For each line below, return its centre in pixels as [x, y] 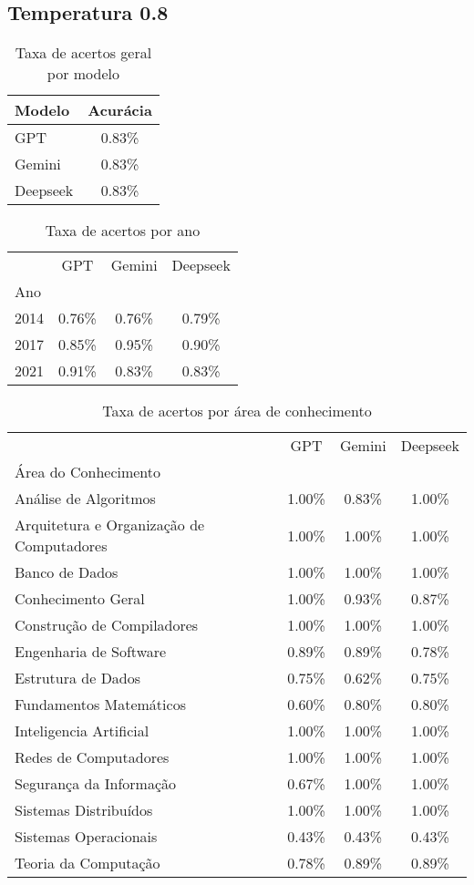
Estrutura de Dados [78, 678]
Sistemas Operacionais [86, 837]
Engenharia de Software [91, 652]
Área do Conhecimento [88, 472]
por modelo [83, 74]
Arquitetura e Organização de [110, 525]
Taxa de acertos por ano [123, 231]
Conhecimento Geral [80, 599]
